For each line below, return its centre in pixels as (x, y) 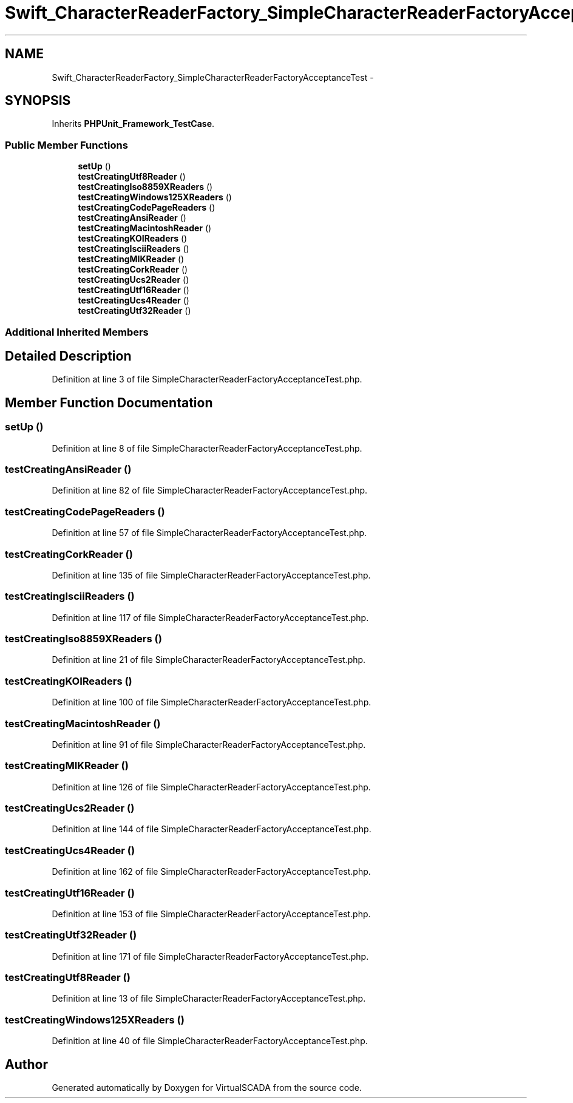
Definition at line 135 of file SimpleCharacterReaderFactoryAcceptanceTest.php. (211, 575)
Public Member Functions (66, 145)
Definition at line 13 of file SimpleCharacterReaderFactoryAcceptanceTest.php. (209, 999)
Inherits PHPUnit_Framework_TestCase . (133, 124)
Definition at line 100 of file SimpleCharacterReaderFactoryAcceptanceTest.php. (212, 702)
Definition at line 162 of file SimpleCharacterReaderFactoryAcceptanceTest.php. (211, 872)
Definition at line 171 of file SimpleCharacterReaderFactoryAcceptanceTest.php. (210, 956)
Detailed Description (68, 356)
